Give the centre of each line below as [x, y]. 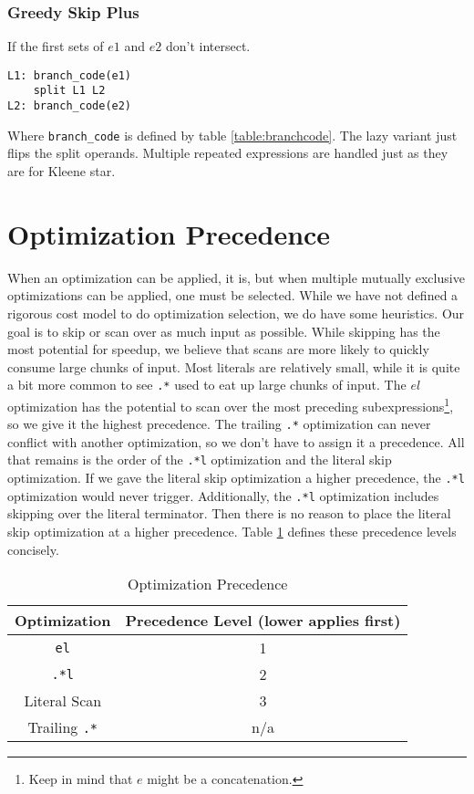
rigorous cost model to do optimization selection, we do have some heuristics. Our [236, 313]
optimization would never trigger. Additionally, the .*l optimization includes [223, 495]
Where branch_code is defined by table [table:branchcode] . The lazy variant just [232, 135]
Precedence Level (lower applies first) [263, 621]
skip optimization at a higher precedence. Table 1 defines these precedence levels [232, 532]
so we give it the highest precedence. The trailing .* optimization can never [219, 424]
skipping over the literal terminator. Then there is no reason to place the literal [229, 513]
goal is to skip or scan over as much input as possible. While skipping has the [224, 331]
